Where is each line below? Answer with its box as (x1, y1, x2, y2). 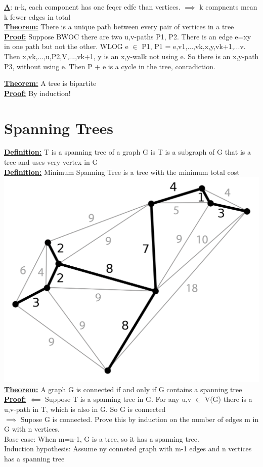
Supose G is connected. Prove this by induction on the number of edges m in (20, 413, 259, 424)
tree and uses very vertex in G (4, 157, 98, 167)
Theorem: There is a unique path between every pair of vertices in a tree (4, 21, 234, 32)
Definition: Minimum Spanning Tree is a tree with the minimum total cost (4, 166, 240, 177)
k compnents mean (199, 2, 257, 12)
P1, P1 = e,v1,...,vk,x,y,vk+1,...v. (142, 41, 246, 52)
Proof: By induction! (4, 87, 71, 98)
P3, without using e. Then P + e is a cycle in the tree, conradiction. (4, 61, 215, 71)
